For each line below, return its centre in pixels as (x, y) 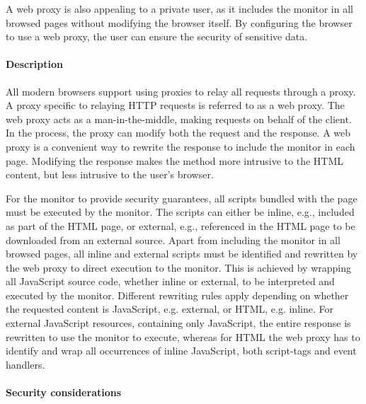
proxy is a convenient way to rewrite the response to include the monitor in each (181, 146)
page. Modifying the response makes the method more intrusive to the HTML (175, 160)
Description (35, 64)
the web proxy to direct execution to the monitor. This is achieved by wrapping (178, 267)
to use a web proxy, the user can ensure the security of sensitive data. (157, 36)
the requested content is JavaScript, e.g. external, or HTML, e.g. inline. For (170, 309)
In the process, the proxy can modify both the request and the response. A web (178, 133)
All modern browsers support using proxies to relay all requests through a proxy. (181, 91)
